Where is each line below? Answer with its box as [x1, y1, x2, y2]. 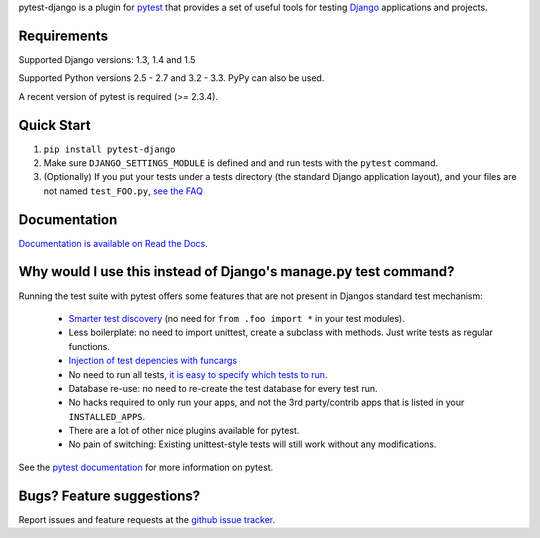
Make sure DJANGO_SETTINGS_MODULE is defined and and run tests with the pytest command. [43, 156, 439, 169]
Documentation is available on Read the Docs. [18, 237, 209, 249]
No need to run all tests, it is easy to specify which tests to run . [68, 368, 328, 380]
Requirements [18, 27, 109, 44]
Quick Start [18, 116, 91, 134]
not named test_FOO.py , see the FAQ [43, 185, 204, 197]
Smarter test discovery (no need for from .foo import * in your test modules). [68, 312, 405, 324]
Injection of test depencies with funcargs [68, 355, 238, 367]
